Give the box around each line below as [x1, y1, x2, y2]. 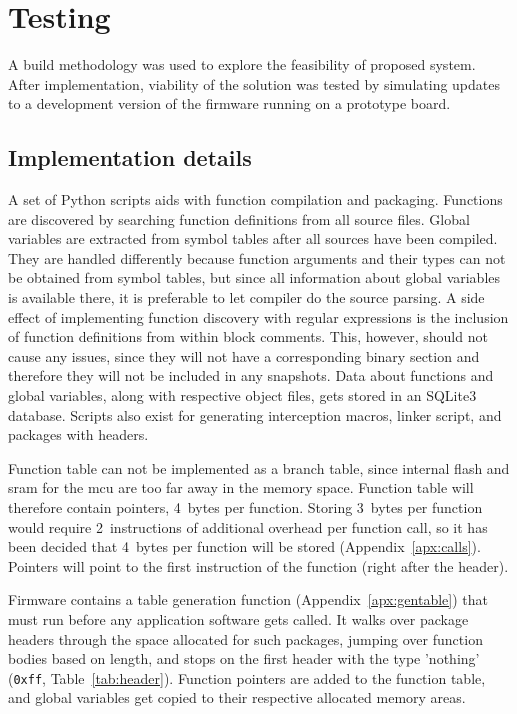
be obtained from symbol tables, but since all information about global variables [8, 267, 501, 288]
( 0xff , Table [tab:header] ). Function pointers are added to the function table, [8, 667, 486, 688]
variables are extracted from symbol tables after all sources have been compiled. [8, 228, 498, 249]
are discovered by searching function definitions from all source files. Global [8, 208, 470, 229]
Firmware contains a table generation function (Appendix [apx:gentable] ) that [8, 589, 488, 610]
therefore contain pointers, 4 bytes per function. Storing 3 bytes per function [8, 497, 483, 518]
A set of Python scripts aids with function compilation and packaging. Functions [8, 189, 503, 210]
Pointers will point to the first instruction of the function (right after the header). [8, 555, 509, 576]
